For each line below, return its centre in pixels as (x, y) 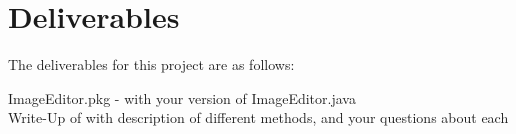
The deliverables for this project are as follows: (151, 64)
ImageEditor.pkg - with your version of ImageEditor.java (182, 97)
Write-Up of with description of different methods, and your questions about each (258, 117)
